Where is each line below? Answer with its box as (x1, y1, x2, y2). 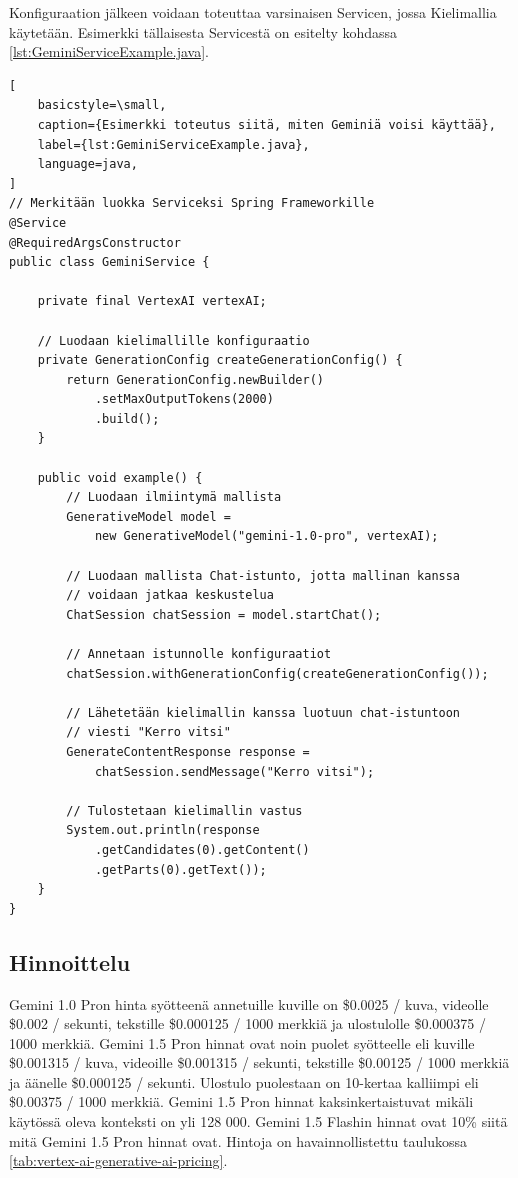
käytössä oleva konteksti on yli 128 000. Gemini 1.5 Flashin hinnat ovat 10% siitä (9, 1111, 508, 1132)
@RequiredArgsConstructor (9, 235, 181, 250)
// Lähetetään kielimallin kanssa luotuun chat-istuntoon (66, 705, 461, 720)
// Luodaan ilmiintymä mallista (66, 490, 282, 505)
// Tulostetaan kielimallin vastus (66, 803, 303, 818)
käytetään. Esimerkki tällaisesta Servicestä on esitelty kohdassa (9, 21, 398, 42)
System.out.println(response (66, 823, 260, 838)
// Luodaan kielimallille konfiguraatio (37, 333, 310, 348)
